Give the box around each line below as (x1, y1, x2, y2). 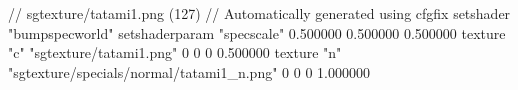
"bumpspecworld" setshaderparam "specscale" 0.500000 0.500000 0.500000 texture (8, 22, 506, 43)
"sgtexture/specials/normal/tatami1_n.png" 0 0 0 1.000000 (8, 61, 370, 82)
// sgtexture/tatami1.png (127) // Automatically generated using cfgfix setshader (8, 3, 511, 23)
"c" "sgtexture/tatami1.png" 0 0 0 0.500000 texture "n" (8, 42, 342, 63)
